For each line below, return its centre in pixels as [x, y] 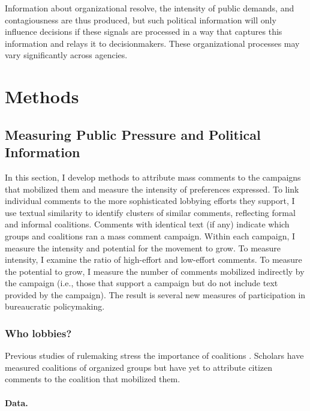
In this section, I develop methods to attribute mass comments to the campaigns [153, 177]
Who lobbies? [38, 333]
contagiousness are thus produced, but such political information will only [141, 19]
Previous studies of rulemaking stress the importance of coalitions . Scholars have [154, 355]
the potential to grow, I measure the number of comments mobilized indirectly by [155, 271]
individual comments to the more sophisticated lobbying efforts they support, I [150, 201]
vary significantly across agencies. [66, 55]
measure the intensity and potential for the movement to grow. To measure [143, 247]
